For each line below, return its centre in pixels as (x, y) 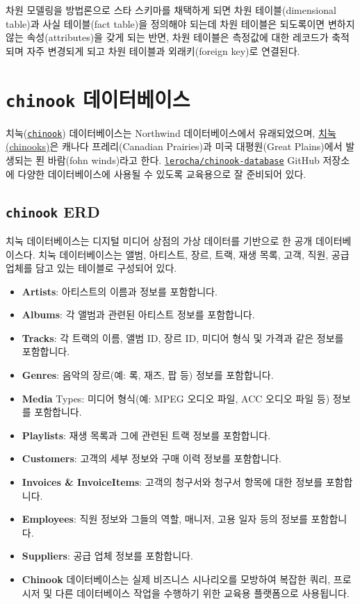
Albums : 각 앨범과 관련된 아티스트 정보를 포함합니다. (138, 315)
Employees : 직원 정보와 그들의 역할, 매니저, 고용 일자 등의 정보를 (165, 519)
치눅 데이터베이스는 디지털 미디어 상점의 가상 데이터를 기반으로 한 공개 (159, 240)
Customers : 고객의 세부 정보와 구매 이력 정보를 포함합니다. (152, 458)
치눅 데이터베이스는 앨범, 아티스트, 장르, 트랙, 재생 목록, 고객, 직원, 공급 (194, 254)
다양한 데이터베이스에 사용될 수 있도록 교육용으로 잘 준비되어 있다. (162, 173)
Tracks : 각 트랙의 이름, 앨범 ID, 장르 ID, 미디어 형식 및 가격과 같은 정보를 (183, 337)
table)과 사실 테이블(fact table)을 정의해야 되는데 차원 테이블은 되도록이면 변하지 (180, 23)
